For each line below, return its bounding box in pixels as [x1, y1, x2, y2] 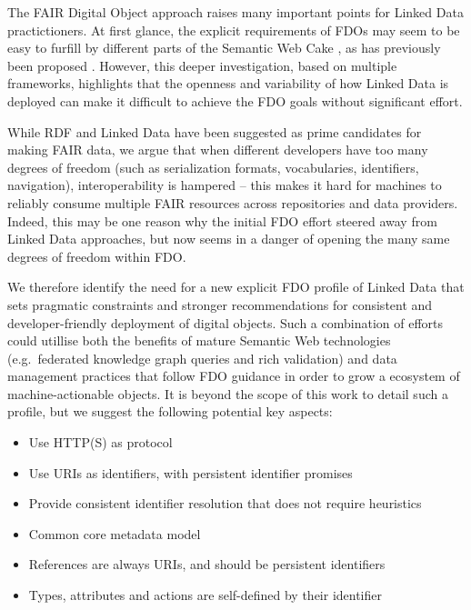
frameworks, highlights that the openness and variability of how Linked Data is [7, 74, 449, 93]
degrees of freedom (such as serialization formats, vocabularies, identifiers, [7, 157, 419, 176]
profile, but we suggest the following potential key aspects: [7, 402, 333, 421]
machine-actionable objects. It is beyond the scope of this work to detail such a [7, 384, 448, 403]
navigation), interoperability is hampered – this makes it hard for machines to [7, 175, 442, 195]
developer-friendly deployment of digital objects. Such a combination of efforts [7, 313, 444, 332]
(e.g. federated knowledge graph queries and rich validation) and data [7, 348, 397, 367]
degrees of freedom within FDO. [7, 246, 186, 265]
